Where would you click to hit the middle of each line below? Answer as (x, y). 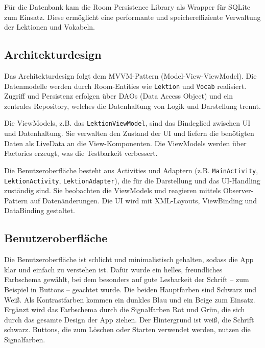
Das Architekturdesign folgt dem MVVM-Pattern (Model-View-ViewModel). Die (130, 75)
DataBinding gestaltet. (40, 210)
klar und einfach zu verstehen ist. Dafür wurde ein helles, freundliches (113, 269)
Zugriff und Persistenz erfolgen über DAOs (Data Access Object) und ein (118, 96)
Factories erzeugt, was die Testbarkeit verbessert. (81, 153)
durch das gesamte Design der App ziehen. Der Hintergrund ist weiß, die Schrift (129, 319)
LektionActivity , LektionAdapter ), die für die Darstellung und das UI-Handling (132, 180)
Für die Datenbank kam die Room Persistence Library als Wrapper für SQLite (127, 7)
